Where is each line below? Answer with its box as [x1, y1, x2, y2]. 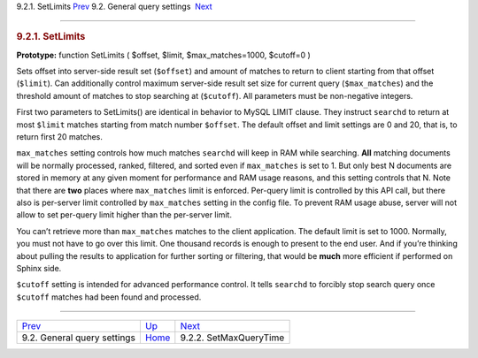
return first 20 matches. [16, 132, 104, 141]
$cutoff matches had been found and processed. [16, 292, 202, 302]
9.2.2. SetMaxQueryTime [180, 331, 285, 344]
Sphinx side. [16, 263, 62, 273]
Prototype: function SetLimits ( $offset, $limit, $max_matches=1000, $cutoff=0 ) [16, 50, 312, 60]
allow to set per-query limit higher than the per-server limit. [16, 209, 232, 220]
